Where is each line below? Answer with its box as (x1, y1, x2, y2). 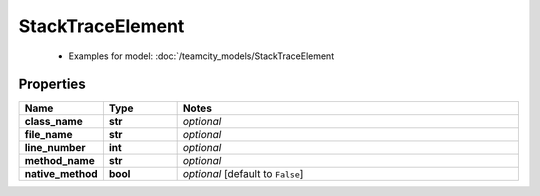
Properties (18, 76, 86, 93)
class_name (24, 115, 84, 129)
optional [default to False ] (182, 167, 304, 181)
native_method (24, 167, 99, 181)
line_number (24, 141, 86, 155)
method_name (24, 154, 95, 168)
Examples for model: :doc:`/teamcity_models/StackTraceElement (68, 50, 335, 62)
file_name (24, 128, 73, 142)
